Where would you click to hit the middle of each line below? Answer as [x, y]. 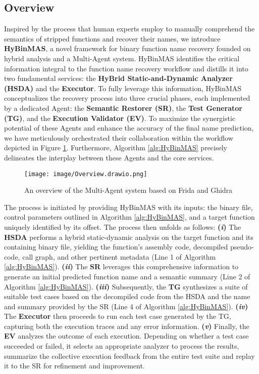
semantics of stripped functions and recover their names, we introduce [112, 38]
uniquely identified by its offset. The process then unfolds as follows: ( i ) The [123, 226]
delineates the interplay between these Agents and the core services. [109, 157]
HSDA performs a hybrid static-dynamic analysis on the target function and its [129, 237]
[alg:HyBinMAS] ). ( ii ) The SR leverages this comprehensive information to [121, 266]
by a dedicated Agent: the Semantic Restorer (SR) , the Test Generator [123, 108]
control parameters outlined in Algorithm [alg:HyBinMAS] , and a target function [129, 217]
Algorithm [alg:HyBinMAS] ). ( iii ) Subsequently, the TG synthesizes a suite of [126, 286]
